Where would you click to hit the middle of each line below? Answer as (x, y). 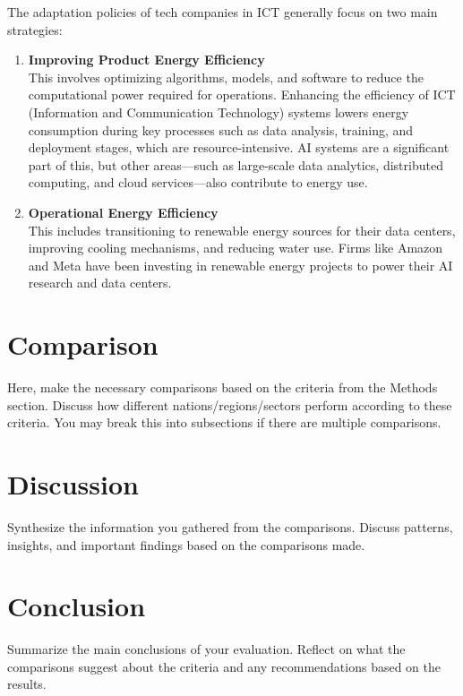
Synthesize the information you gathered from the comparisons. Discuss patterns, (230, 526)
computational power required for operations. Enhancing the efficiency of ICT (242, 95)
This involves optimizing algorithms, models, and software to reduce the (226, 77)
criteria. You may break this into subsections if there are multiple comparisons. (224, 422)
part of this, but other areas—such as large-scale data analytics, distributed (236, 164)
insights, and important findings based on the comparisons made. (186, 544)
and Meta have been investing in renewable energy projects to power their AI (240, 265)
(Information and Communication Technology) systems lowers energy (219, 112)
